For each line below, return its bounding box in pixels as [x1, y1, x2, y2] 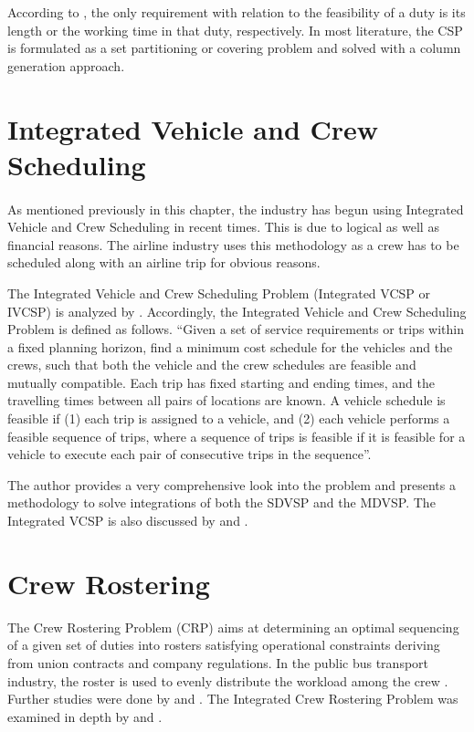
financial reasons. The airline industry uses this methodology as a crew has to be [7, 235, 459, 254]
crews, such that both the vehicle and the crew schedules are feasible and [7, 355, 416, 374]
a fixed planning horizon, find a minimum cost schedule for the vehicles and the [7, 337, 453, 356]
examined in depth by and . [7, 706, 163, 726]
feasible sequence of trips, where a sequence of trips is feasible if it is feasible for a [7, 426, 466, 445]
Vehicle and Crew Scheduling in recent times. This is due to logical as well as [7, 217, 439, 236]
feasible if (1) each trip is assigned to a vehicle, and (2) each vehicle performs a [7, 409, 450, 428]
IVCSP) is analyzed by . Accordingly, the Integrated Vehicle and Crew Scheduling [7, 301, 467, 320]
